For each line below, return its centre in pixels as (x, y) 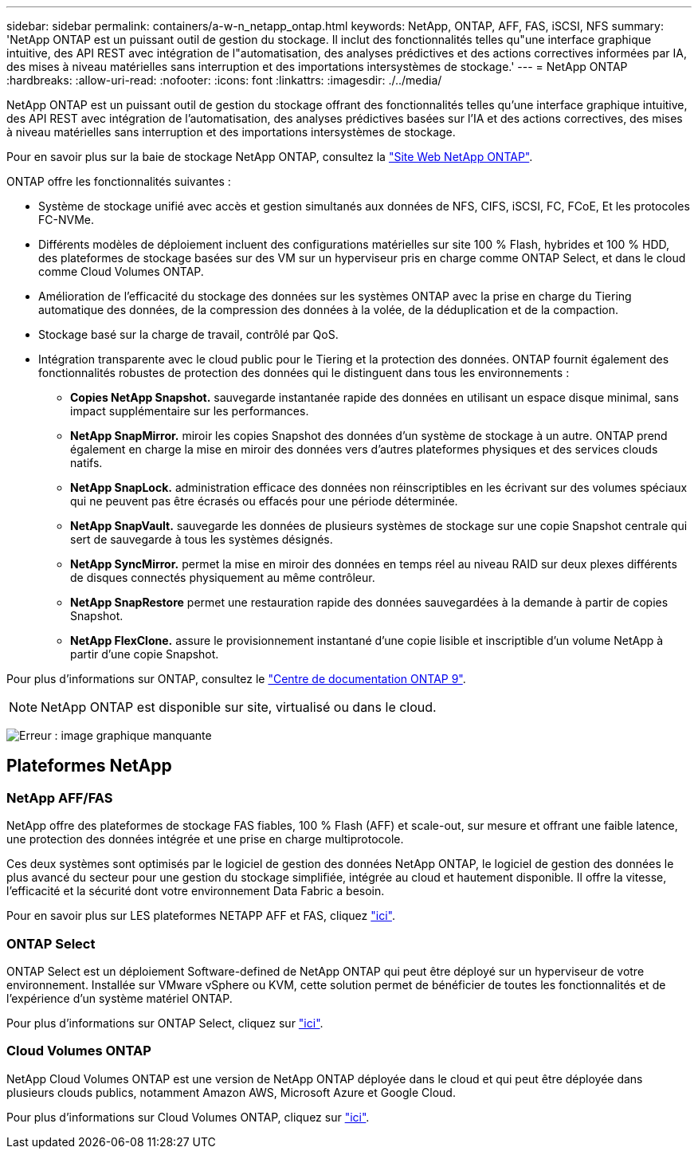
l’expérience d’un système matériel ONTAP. (120, 998)
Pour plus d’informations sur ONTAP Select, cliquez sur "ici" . (165, 1023)
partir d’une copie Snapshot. (145, 654)
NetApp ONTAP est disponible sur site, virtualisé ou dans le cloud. (239, 707)
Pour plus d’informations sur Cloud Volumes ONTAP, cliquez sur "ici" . (188, 1117)
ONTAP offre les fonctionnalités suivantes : (119, 181)
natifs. (86, 463)
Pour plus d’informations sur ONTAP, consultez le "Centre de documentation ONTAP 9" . (236, 679)
